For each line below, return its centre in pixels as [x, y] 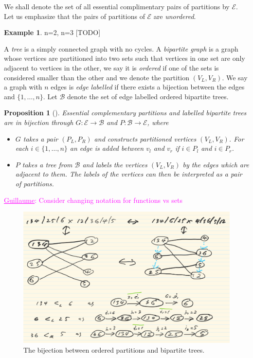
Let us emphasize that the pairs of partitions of [74, 16]
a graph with [23, 87]
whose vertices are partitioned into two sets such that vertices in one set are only [125, 58]
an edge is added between [107, 148]
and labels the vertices [115, 164]
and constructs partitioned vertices [145, 138]
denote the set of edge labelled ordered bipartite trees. [148, 96]
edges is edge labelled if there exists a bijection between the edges [148, 87]
